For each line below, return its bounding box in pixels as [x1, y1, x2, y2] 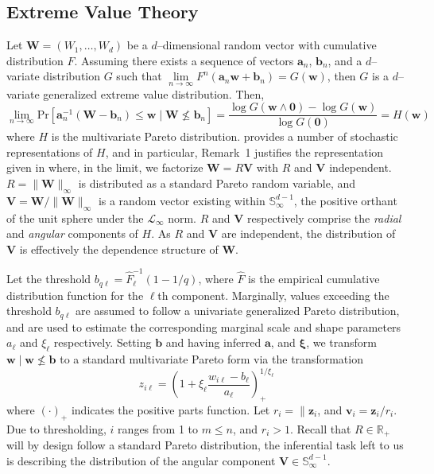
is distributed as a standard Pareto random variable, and [78, 175, 356, 192]
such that [116, 68, 162, 84]
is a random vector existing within [98, 192, 265, 208]
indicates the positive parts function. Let [71, 401, 270, 418]
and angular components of [6, 225, 138, 242]
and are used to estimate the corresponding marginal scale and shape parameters [6, 318, 401, 335]
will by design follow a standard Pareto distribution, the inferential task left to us [6, 437, 404, 453]
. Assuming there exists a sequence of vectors [74, 52, 294, 68]
